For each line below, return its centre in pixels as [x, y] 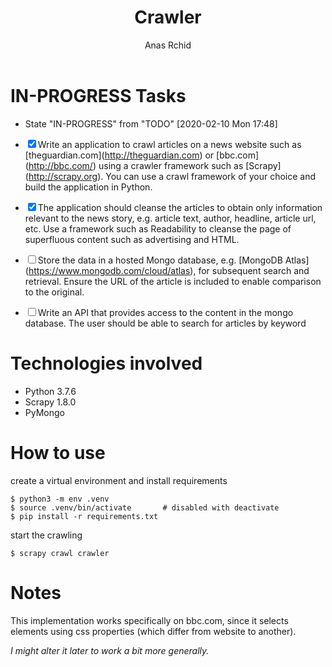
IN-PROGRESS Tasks [98, 95]
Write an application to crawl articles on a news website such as [169, 144]
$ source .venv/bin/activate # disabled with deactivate [145, 507]
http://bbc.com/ [60, 165]
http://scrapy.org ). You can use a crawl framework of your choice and [172, 176]
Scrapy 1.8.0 [50, 402]
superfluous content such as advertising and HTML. [132, 239]
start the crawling [46, 535]
